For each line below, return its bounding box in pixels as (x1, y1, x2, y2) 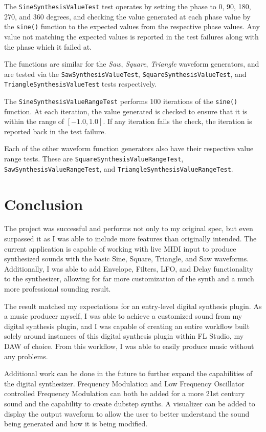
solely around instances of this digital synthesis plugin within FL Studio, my (4, 331, 244, 341)
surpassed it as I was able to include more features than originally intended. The (4, 233, 257, 244)
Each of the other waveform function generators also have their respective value (4, 143, 254, 154)
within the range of (4, 116, 64, 127)
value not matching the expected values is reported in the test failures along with (4, 31, 259, 42)
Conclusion (4, 193, 83, 214)
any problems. (4, 351, 48, 361)
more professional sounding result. (4, 283, 111, 294)
